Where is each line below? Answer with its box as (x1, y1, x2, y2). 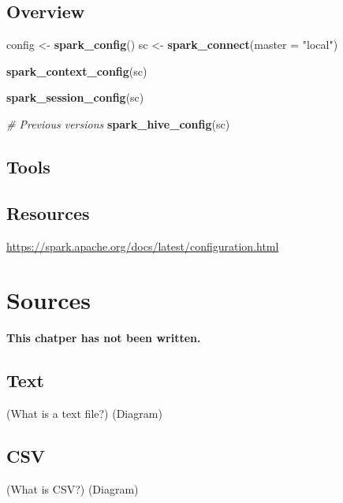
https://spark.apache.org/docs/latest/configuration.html (6, 237, 279, 254)
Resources (6, 200, 90, 225)
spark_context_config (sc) (6, 62, 147, 79)
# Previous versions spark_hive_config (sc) (6, 115, 230, 132)
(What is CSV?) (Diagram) (6, 480, 139, 497)
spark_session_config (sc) (6, 89, 144, 106)
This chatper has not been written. (6, 330, 201, 346)
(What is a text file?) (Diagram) (6, 405, 162, 422)
